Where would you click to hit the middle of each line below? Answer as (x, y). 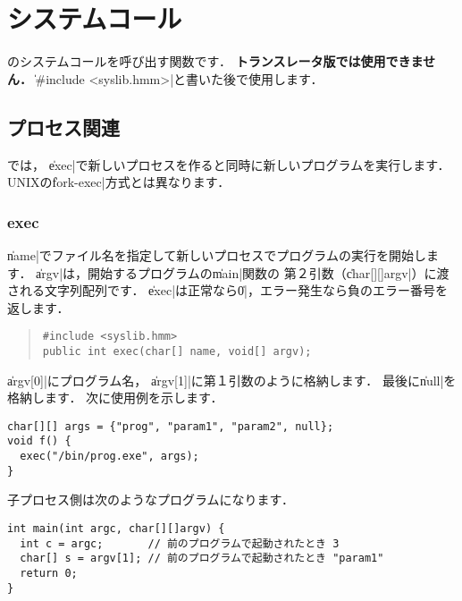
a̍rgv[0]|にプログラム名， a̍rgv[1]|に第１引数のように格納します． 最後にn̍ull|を (232, 380)
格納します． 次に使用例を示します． (115, 398)
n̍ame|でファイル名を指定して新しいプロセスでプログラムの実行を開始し (217, 254)
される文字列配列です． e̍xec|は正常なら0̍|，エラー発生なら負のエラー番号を (227, 290)
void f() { (39, 441)
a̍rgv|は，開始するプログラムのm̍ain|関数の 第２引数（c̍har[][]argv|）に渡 (243, 272)
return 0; (49, 573)
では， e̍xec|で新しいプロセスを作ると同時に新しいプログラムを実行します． (229, 164)
